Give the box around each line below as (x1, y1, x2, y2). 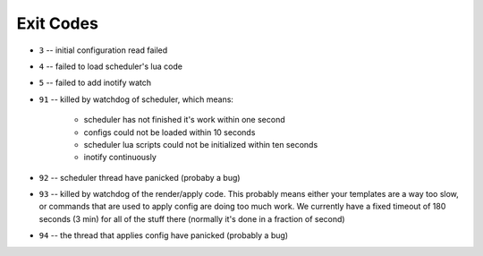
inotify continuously (83, 152, 157, 163)
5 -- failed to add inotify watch (38, 77, 152, 89)
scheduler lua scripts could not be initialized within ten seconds (83, 139, 318, 149)
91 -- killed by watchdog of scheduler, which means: (38, 94, 234, 105)
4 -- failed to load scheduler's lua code (38, 61, 183, 72)
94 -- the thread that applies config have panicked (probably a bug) (38, 230, 289, 241)
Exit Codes (16, 13, 98, 33)
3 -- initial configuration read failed (38, 45, 168, 55)
